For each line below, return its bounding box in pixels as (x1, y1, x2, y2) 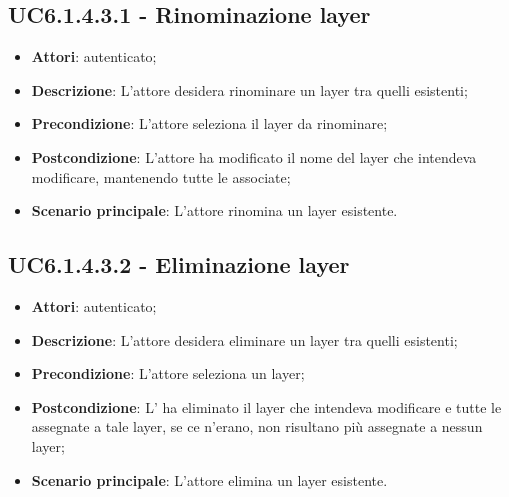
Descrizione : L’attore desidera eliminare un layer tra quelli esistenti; (31, 329, 458, 350)
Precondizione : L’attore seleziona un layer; (31, 363, 305, 384)
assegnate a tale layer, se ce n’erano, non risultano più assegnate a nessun (31, 416, 483, 437)
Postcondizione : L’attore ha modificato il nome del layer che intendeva (31, 146, 477, 167)
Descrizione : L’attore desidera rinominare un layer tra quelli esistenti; (31, 79, 468, 100)
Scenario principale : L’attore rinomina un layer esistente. (31, 200, 398, 221)
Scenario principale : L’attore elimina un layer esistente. (31, 469, 388, 490)
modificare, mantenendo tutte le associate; (31, 166, 291, 187)
